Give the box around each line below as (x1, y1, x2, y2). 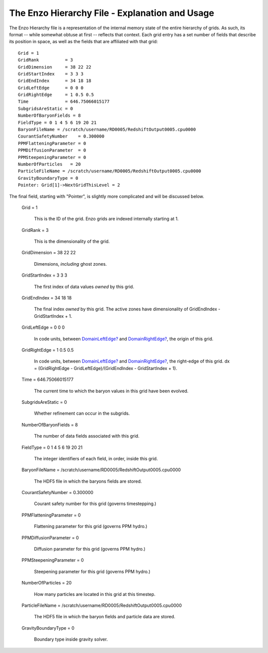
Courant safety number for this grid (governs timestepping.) (34, 501, 156, 507)
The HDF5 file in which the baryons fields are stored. (34, 478, 142, 484)
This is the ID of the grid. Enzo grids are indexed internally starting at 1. (34, 216, 179, 222)
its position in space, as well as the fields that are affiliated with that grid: (9, 39, 158, 45)
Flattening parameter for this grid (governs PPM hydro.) (34, 523, 147, 529)
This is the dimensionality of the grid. (34, 238, 110, 244)
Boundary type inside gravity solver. (34, 636, 108, 643)
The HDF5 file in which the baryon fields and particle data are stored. (34, 614, 176, 620)
